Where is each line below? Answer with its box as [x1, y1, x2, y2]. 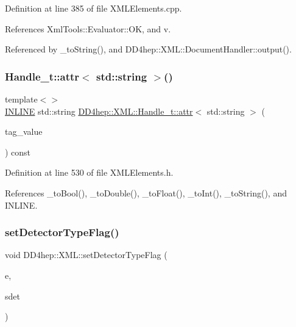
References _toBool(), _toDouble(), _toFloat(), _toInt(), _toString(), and [5, 186, 287, 199]
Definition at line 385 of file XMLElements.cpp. [5, 2, 182, 14]
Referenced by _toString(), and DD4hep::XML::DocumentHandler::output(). [5, 43, 292, 56]
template [5, 93, 38, 105]
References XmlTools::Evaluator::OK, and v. [5, 22, 171, 35]
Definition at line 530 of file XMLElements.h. [5, 166, 174, 179]
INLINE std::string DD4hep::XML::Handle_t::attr [5, 104, 193, 117]
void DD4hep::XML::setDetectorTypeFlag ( [5, 248, 167, 261]
